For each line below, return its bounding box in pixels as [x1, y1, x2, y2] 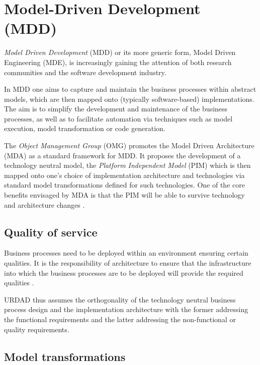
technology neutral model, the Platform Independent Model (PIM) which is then [4, 160, 251, 170]
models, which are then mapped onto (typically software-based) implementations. [4, 93, 254, 104]
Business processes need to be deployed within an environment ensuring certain [4, 248, 248, 258]
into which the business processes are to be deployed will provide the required [4, 267, 243, 278]
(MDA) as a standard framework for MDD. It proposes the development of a [4, 150, 241, 160]
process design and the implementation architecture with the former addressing [4, 304, 248, 315]
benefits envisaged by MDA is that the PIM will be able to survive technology [4, 190, 245, 200]
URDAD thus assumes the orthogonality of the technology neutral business [4, 294, 236, 305]
